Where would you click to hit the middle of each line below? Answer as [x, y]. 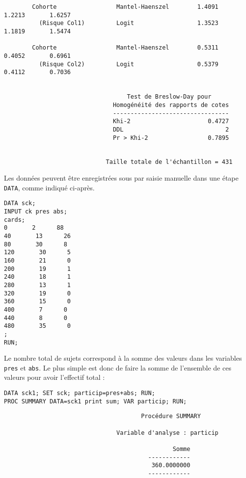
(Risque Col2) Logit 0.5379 [129, 64]
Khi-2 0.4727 [171, 121]
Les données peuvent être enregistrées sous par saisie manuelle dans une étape [121, 178]
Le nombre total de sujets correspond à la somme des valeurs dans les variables [123, 358]
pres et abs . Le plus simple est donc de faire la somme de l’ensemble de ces [118, 367]
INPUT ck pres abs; [36, 212]
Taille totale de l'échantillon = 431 [169, 162]
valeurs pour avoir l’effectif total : [55, 377]
